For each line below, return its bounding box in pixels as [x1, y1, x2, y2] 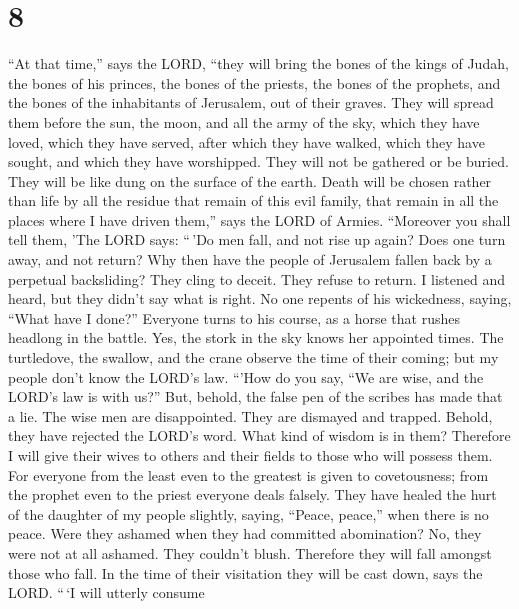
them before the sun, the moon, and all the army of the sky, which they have [8, 111, 480, 132]
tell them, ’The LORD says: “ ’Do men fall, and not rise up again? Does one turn [8, 229, 506, 250]
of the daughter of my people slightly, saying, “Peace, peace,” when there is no [8, 503, 489, 524]
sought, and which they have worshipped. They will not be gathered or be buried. [8, 151, 509, 172]
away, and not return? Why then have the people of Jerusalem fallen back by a [8, 249, 492, 270]
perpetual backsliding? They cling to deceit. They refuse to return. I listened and [8, 268, 506, 289]
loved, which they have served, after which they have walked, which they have [8, 131, 485, 152]
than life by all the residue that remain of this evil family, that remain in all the [8, 190, 499, 211]
